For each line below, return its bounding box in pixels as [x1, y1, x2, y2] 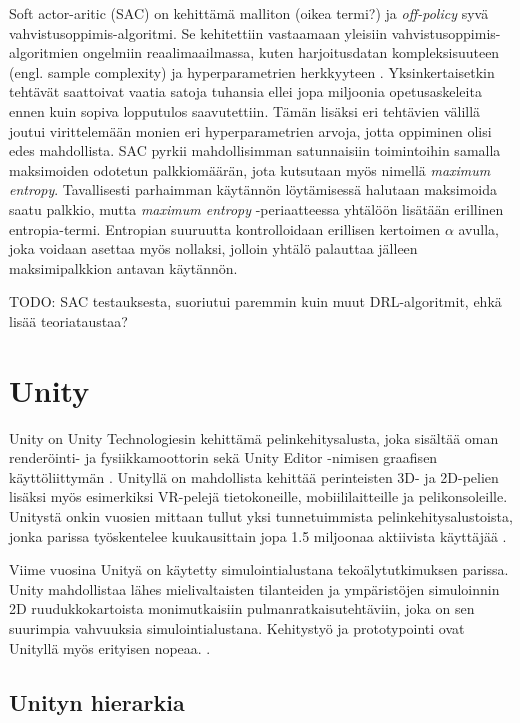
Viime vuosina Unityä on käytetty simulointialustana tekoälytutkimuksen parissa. [9, 559, 509, 580]
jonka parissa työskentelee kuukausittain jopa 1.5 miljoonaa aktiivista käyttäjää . [9, 525, 507, 546]
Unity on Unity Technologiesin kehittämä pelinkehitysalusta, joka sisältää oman [9, 427, 499, 448]
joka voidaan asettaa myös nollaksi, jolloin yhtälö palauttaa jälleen [9, 238, 418, 259]
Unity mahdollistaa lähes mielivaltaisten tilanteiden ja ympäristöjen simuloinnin [9, 578, 500, 599]
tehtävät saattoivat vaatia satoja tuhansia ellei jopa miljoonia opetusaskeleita [9, 81, 482, 102]
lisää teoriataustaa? [9, 310, 128, 331]
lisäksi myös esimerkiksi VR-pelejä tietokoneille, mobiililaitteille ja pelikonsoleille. [9, 486, 508, 507]
